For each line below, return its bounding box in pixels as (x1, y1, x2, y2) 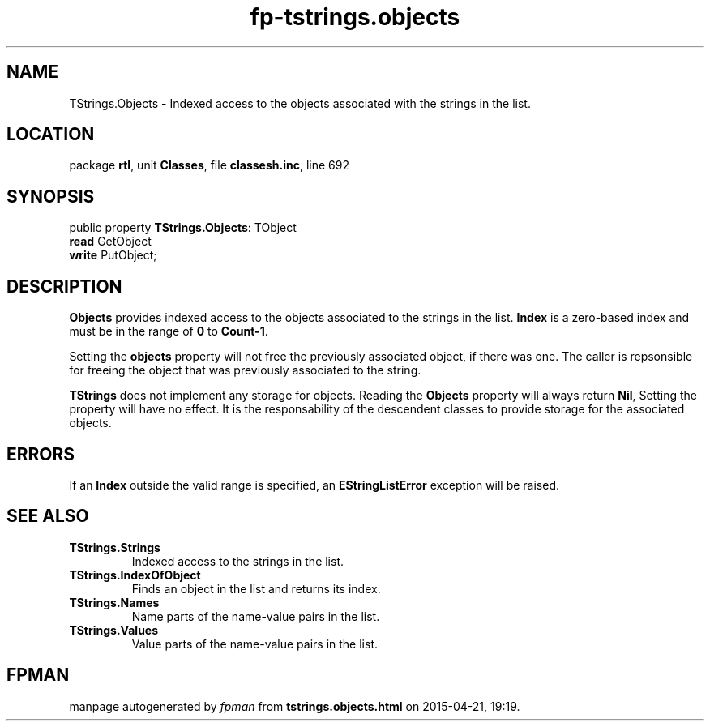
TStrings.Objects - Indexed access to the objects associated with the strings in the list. (69, 96, 531, 110)
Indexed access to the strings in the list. (131, 554, 344, 568)
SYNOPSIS (6, 186, 95, 207)
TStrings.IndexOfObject (69, 567, 201, 582)
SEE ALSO (6, 506, 89, 527)
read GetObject (69, 234, 152, 249)
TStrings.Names (69, 595, 160, 609)
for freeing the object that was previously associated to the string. (69, 363, 421, 378)
